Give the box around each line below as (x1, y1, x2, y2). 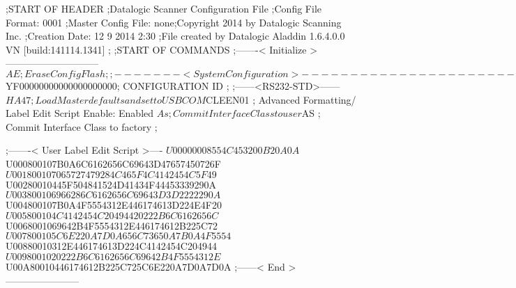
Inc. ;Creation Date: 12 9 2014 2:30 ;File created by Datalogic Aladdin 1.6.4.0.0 (6, 29, 345, 43)
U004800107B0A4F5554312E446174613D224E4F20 (6, 198, 222, 212)
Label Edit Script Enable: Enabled (6, 106, 154, 120)
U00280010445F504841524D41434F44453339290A (6, 177, 216, 191)
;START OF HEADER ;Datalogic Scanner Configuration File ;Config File (6, 1, 321, 15)
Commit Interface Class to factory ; (6, 119, 158, 134)
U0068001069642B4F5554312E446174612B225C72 (6, 218, 218, 232)
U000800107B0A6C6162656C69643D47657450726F (6, 156, 221, 170)
